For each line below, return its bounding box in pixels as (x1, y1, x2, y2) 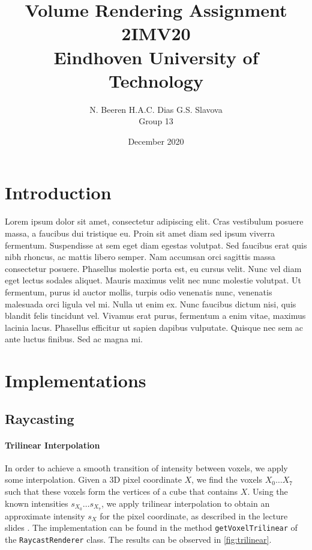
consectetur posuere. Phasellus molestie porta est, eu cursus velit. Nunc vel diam (5, 262, 302, 274)
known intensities (5, 497, 68, 509)
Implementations (5, 368, 146, 393)
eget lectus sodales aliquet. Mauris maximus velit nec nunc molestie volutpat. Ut (5, 274, 301, 286)
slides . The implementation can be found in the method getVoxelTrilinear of (5, 521, 298, 534)
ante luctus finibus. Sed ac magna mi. (5, 333, 143, 345)
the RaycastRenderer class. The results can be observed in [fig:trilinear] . (5, 533, 272, 545)
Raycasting (5, 409, 74, 428)
